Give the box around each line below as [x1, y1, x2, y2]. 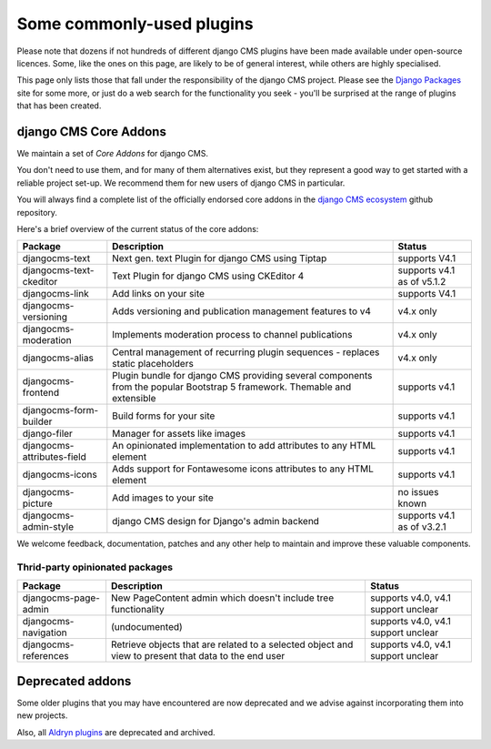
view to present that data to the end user [110, 649, 286, 662]
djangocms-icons [22, 469, 97, 481]
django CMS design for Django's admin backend [112, 515, 320, 528]
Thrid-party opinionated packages [16, 561, 173, 573]
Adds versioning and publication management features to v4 [112, 305, 372, 318]
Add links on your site [112, 288, 205, 300]
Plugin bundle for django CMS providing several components [112, 369, 373, 382]
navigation [22, 626, 67, 639]
